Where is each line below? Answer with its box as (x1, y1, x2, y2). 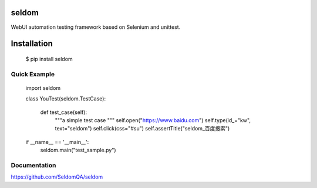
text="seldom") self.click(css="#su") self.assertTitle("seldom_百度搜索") (55, 125, 230, 132)
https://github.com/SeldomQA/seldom (11, 173, 103, 180)
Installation (11, 39, 53, 49)
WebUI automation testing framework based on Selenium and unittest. (11, 23, 181, 31)
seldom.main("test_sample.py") (40, 147, 117, 154)
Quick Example (11, 70, 55, 78)
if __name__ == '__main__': (25, 138, 89, 145)
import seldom (25, 84, 61, 91)
